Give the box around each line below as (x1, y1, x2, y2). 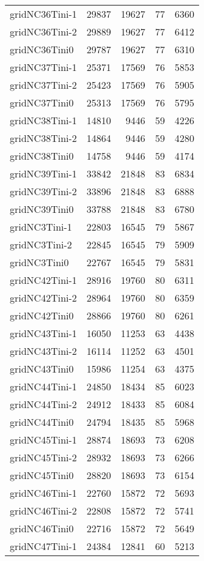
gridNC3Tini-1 (10, 220, 72, 234)
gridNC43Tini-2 (10, 344, 77, 358)
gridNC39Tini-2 (10, 184, 77, 198)
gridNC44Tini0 (10, 415, 74, 429)
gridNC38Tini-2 (10, 131, 77, 145)
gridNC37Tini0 (10, 95, 74, 110)
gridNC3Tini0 (10, 255, 69, 269)
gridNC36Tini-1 (10, 7, 77, 21)
